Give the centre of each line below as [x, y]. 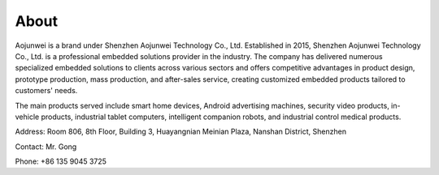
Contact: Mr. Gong [46, 147]
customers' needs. [46, 91]
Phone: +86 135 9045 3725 [61, 161]
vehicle [27, 117]
